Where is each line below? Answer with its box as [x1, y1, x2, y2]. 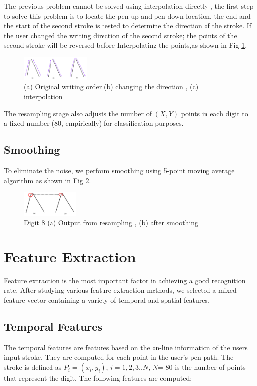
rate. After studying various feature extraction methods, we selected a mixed [4, 285, 237, 295]
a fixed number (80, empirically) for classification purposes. [4, 118, 184, 128]
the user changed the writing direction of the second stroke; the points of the [4, 30, 237, 40]
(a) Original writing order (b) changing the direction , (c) [24, 81, 199, 92]
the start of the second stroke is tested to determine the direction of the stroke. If [4, 20, 252, 31]
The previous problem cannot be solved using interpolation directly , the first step [4, 1, 254, 11]
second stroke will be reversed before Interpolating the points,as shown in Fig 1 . [4, 40, 247, 50]
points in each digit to [181, 108, 248, 118]
